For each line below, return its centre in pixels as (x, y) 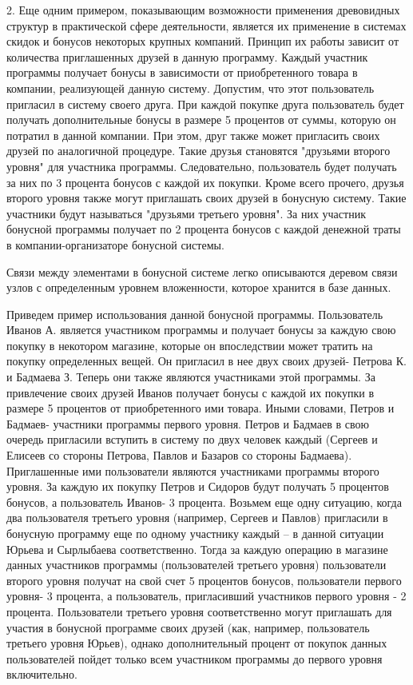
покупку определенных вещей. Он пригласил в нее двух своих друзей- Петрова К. (206, 361)
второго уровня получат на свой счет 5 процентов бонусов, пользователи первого (204, 580)
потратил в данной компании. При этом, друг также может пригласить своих (193, 135)
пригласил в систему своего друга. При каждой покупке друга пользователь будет (205, 104)
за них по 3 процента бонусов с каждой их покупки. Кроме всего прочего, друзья (205, 182)
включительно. (42, 674)
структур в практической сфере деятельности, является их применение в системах (206, 25)
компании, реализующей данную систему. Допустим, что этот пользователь (191, 88)
